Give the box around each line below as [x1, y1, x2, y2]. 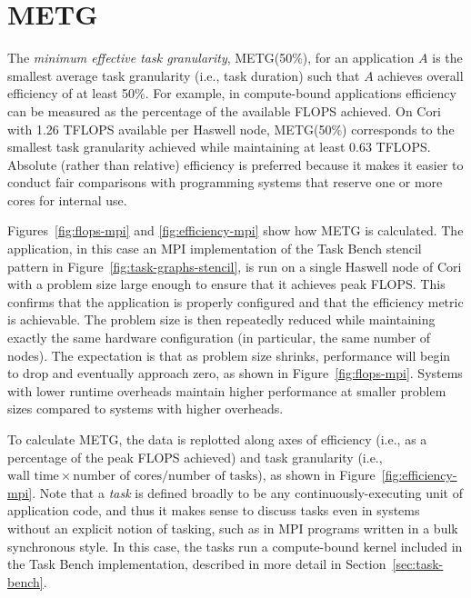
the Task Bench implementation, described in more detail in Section [7, 554, 386, 573]
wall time [7, 470, 59, 483]
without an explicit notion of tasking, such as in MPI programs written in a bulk [7, 518, 458, 537]
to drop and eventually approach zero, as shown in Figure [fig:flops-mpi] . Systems [7, 364, 463, 383]
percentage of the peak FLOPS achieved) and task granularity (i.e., [7, 447, 383, 466]
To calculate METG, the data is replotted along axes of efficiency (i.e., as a [7, 430, 427, 448]
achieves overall [377, 65, 464, 85]
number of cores [73, 470, 163, 483]
